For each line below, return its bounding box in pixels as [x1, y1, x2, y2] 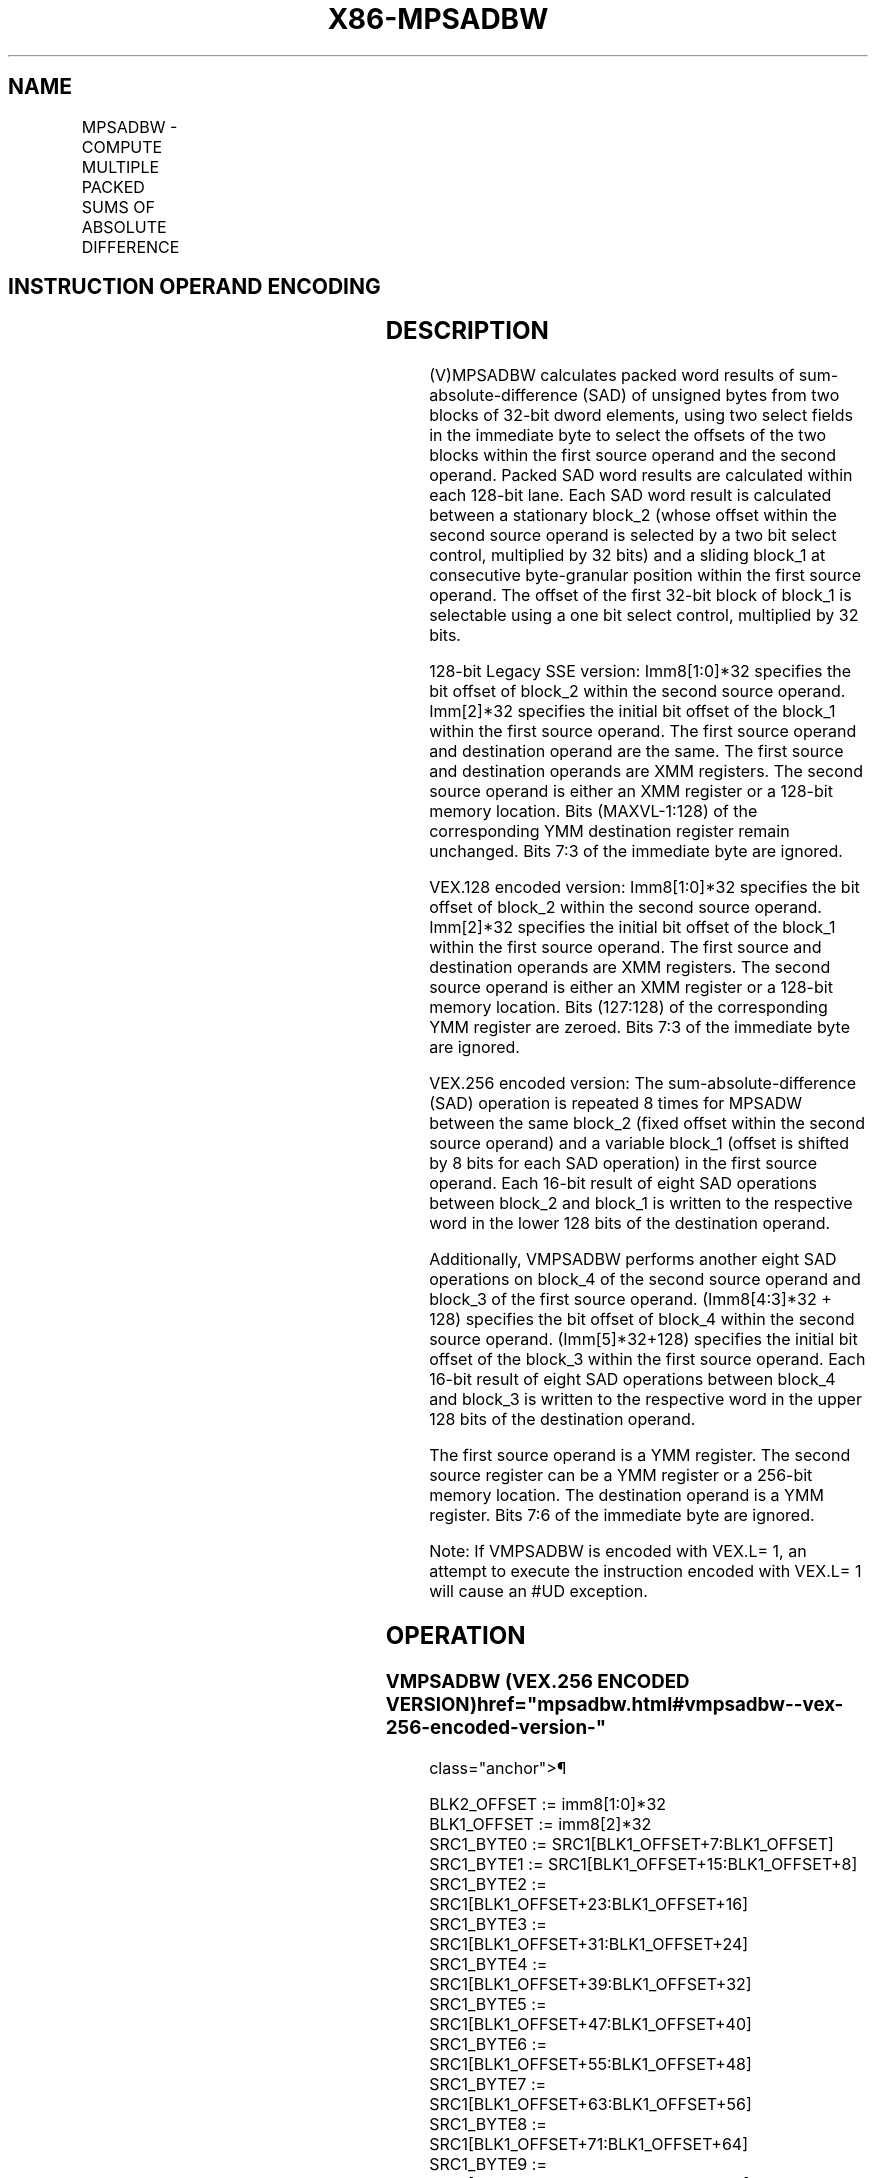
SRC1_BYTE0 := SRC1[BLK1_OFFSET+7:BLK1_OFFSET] [429, 1833, 834, 1854]
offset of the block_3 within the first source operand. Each [429, 1349, 866, 1370]
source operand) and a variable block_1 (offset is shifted [429, 1133, 849, 1154]
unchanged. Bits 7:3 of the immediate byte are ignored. [429, 841, 843, 862]
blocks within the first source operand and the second [429, 445, 837, 466]
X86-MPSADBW [327, 2, 549, 36]
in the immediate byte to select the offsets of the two [429, 425, 827, 446]
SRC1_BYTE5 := [429, 1993, 547, 2014]
